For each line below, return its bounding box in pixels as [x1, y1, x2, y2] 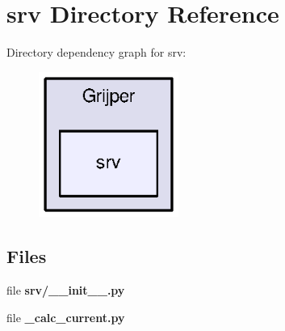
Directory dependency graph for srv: [6, 44, 187, 61]
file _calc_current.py [6, 308, 125, 325]
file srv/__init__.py [6, 282, 125, 299]
